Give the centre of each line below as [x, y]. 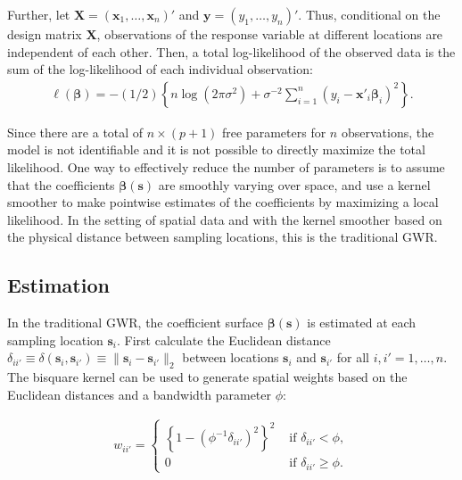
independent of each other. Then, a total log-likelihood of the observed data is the [231, 51]
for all [353, 357]
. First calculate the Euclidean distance [224, 339]
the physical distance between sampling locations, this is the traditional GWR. [223, 237]
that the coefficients [61, 184]
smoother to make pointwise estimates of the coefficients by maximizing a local [223, 202]
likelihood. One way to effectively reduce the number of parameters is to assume [226, 167]
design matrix [45, 34]
